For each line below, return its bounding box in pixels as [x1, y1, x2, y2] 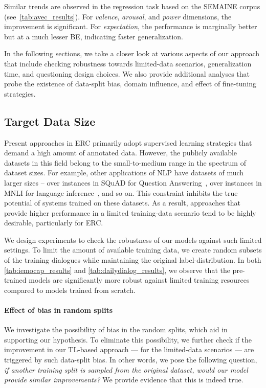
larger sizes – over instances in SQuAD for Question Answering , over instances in [4, 177, 262, 188]
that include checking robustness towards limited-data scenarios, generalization [4, 58, 252, 69]
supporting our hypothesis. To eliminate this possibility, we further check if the [4, 334, 252, 345]
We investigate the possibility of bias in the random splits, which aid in [4, 324, 228, 335]
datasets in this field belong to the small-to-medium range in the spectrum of [4, 157, 246, 168]
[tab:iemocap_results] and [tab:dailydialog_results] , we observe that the [4, 264, 230, 275]
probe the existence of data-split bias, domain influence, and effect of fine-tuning [4, 78, 257, 89]
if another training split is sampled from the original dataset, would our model [4, 364, 248, 375]
